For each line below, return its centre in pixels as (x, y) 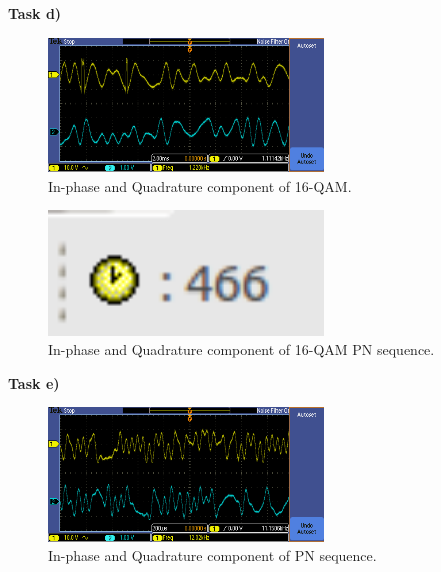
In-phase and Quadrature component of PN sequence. (212, 555)
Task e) (34, 382)
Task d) (35, 13)
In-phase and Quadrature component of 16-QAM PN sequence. (241, 349)
